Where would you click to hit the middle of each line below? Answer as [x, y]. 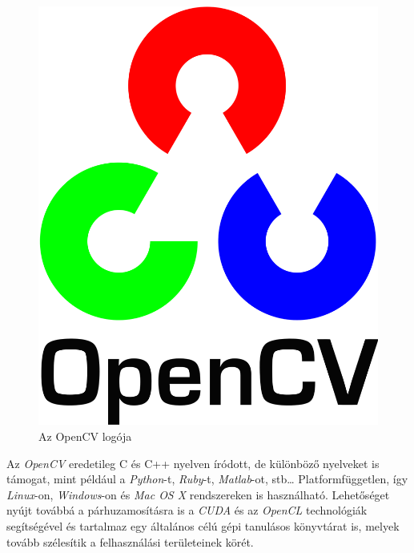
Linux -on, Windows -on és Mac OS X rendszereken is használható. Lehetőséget [198, 494]
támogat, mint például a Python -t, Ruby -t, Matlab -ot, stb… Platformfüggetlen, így [207, 479]
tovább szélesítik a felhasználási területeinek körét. [130, 541]
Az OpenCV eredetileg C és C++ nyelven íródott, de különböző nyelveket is [193, 463]
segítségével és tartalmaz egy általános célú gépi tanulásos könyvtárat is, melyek [203, 526]
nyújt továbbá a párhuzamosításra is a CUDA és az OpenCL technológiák [187, 510]
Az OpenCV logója [85, 436]
